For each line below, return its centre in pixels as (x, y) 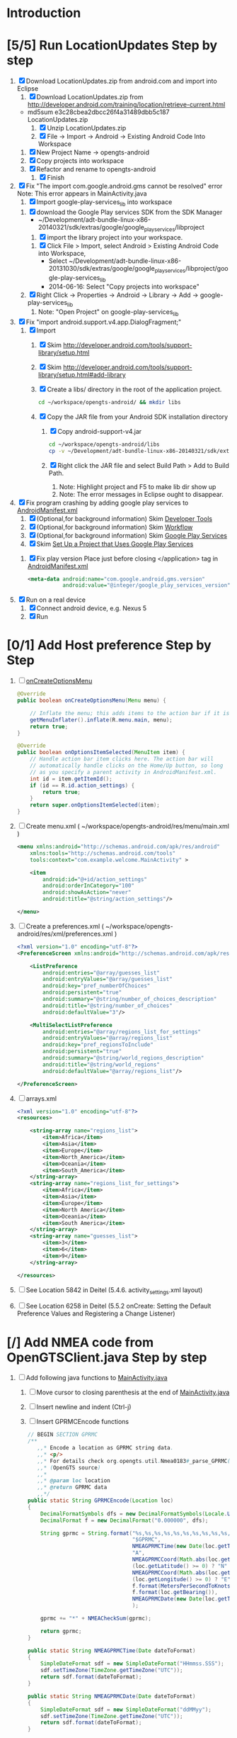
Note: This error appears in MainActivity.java (82, 194)
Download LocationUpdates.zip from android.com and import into (121, 81)
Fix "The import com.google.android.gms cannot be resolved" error (124, 186)
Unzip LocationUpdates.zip (87, 128)
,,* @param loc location (74, 1481)
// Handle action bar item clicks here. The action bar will (122, 759)
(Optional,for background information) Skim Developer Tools (125, 518)
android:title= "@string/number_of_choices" (108, 1005)
